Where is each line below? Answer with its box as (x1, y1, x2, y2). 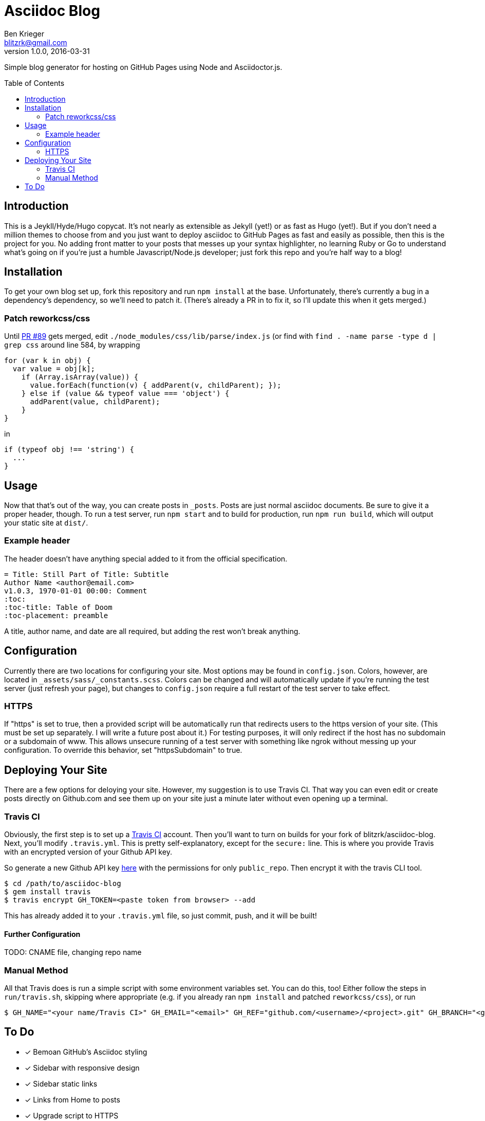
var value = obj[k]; (12, 365, 96, 373)
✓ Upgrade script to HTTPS (25, 1111, 119, 1120)
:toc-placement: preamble (4, 611, 108, 620)
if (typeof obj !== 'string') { (4, 445, 134, 454)
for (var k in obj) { (4, 356, 91, 365)
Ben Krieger (4, 29, 44, 38)
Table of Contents (4, 78, 65, 87)
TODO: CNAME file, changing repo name (4, 948, 142, 957)
